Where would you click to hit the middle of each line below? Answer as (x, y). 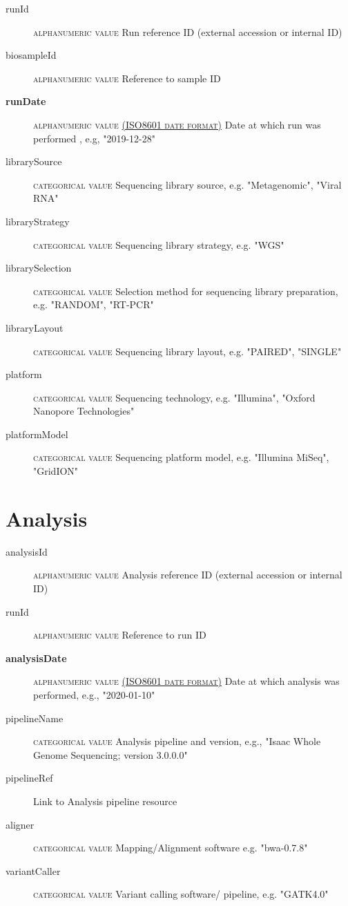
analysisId (27, 551)
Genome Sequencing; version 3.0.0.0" (110, 754)
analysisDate (36, 658)
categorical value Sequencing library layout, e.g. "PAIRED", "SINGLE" (187, 351)
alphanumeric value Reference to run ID (120, 635)
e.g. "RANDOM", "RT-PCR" (94, 304)
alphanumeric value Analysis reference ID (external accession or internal (188, 575)
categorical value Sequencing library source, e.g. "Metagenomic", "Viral (187, 184)
